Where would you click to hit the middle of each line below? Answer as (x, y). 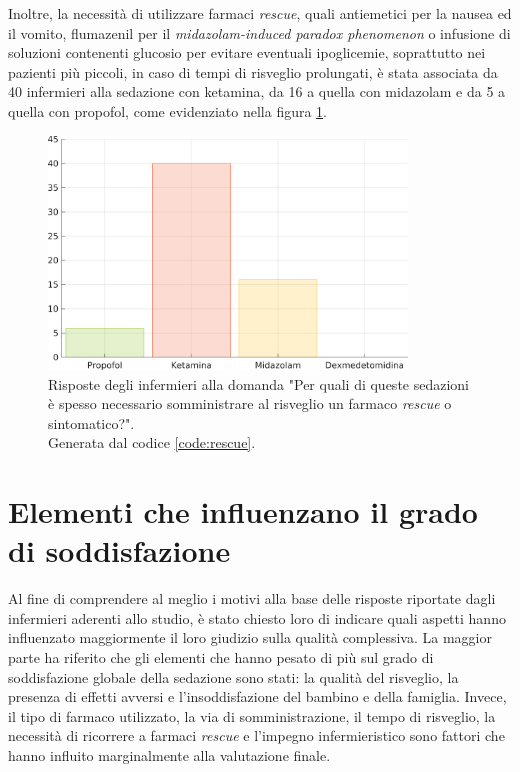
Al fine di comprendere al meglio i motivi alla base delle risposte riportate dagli (252, 598)
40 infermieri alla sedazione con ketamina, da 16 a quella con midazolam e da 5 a (257, 91)
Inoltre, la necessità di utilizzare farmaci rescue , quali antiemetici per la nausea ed (260, 13)
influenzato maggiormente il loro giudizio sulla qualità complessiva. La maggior (250, 637)
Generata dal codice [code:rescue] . (152, 442)
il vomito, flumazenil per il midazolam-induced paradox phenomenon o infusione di (259, 32)
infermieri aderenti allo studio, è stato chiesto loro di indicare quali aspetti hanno (257, 617)
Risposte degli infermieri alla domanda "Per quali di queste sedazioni (259, 383)
